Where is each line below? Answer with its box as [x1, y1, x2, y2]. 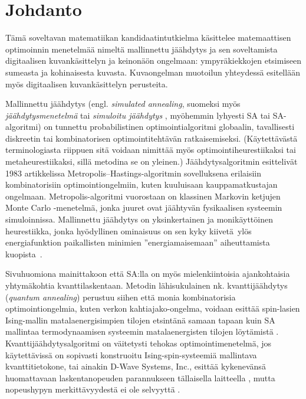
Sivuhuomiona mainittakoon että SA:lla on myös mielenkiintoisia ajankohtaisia [5, 267, 290, 280]
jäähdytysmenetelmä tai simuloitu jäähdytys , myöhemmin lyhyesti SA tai [5, 109, 271, 121]
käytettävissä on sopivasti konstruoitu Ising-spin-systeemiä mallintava [5, 348, 257, 361]
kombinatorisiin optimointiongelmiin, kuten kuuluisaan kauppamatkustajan [5, 178, 278, 191]
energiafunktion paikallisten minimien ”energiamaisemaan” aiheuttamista [5, 236, 270, 248]
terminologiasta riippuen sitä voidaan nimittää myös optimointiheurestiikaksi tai [5, 143, 296, 156]
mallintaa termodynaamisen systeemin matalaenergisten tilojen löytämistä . [5, 325, 279, 338]
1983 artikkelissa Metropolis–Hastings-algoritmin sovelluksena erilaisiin [5, 166, 262, 179]
